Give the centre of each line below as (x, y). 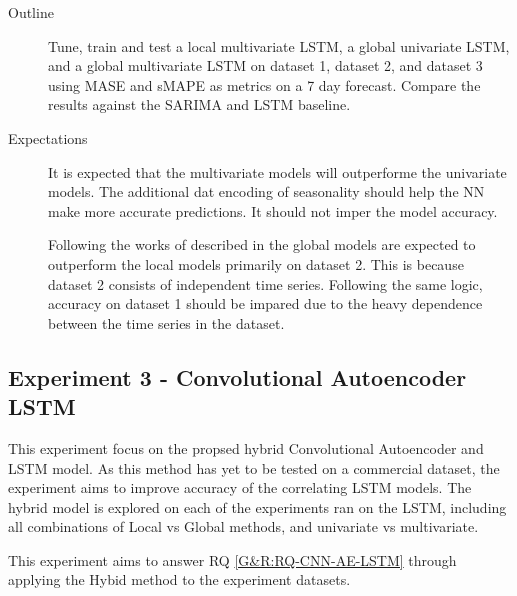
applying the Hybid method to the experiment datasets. (179, 579)
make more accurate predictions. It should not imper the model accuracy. (273, 210)
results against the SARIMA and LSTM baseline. (199, 104)
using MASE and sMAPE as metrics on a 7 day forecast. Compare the (264, 84)
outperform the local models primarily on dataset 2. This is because (256, 263)
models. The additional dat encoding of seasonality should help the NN (266, 191)
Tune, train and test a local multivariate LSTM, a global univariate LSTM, (279, 45)
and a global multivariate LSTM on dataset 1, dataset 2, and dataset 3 (265, 65)
